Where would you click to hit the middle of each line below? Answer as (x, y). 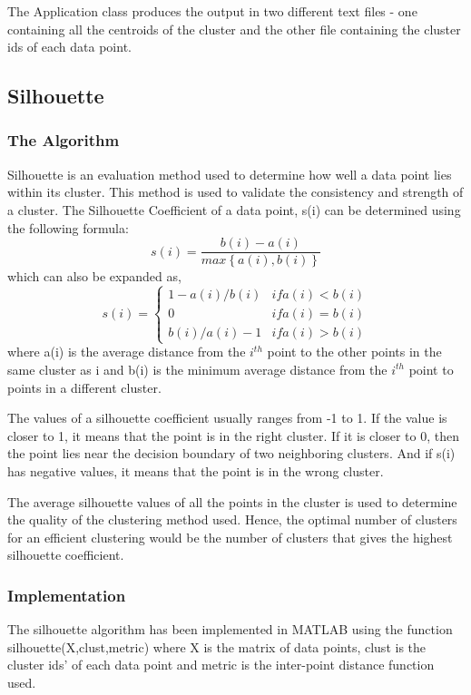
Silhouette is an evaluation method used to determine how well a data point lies (230, 174)
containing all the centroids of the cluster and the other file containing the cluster (234, 29)
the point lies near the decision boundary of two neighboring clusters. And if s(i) (231, 453)
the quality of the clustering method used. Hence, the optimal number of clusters (232, 519)
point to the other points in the (354, 352)
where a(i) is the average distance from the (127, 352)
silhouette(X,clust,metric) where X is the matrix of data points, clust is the (217, 646)
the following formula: (68, 227)
